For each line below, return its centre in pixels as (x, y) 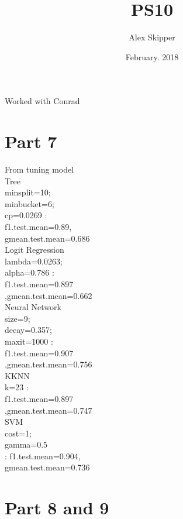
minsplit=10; (28, 192)
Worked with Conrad (42, 101)
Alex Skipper (152, 37)
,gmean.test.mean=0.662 (49, 295)
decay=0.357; (28, 330)
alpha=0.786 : (30, 272)
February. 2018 (152, 56)
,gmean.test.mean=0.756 (49, 364)
